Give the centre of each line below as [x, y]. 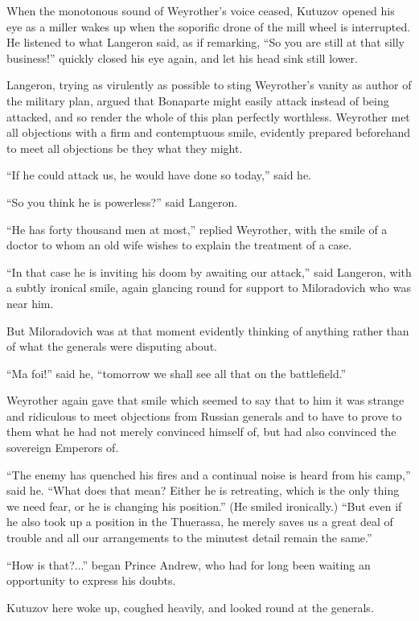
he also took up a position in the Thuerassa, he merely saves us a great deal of [200, 522]
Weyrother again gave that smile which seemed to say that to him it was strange [205, 400]
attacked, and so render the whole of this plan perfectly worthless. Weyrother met [208, 116]
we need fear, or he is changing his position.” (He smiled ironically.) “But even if [204, 506]
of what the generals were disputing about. [112, 346]
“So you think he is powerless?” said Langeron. [122, 202]
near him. [30, 303]
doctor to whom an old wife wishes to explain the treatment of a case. [179, 245]
